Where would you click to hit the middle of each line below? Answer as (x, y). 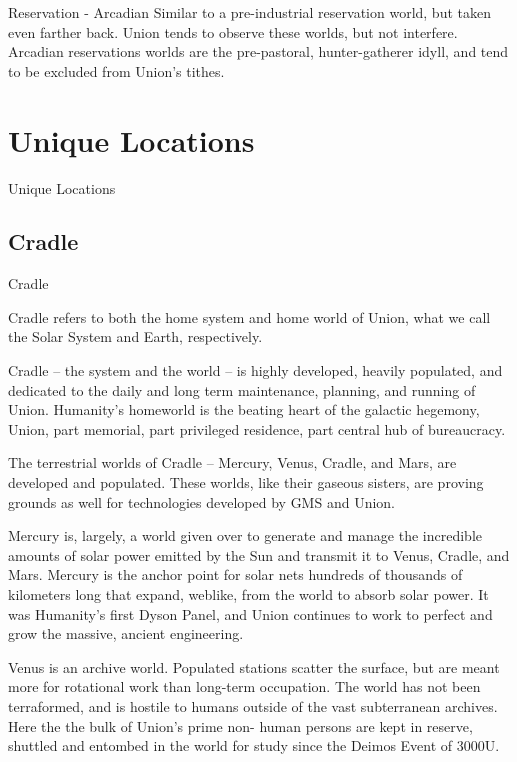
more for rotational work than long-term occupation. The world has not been (244, 686)
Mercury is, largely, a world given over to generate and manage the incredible (245, 535)
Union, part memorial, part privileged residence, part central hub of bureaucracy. (257, 428)
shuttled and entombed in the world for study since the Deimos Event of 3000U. (254, 745)
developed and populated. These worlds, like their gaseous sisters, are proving (246, 482)
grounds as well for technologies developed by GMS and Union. (201, 501)
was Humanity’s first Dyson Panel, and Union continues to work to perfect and (250, 613)
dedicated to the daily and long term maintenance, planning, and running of (242, 389)
